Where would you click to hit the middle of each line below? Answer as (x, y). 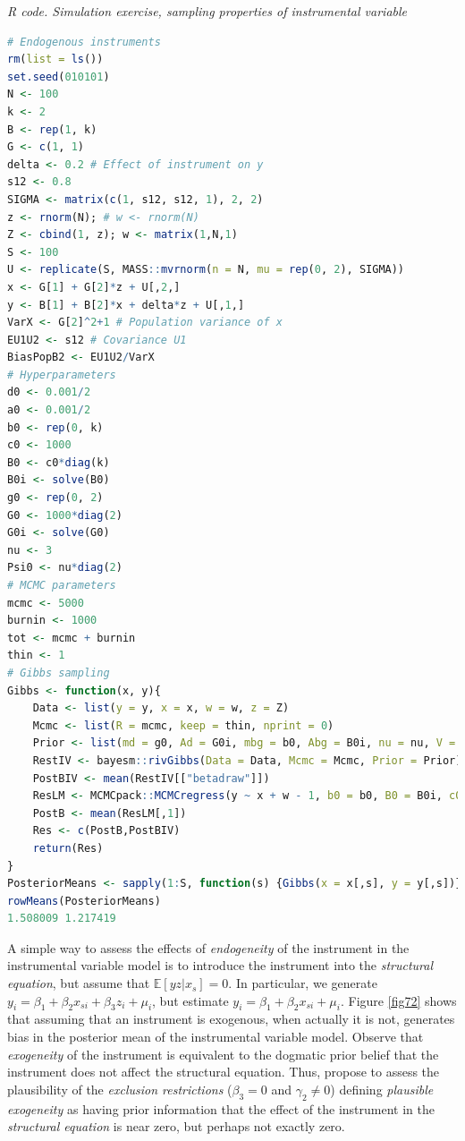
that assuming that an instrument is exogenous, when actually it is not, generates (231, 1019)
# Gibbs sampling (59, 673)
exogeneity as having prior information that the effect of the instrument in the (221, 1108)
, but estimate (190, 1000)
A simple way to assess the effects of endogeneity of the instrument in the (208, 947)
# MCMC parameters (62, 585)
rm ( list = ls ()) (55, 60)
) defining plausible (382, 1089)
